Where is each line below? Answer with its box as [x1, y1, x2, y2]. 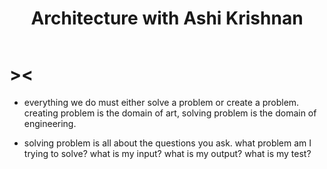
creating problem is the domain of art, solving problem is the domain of [23, 107, 317, 119]
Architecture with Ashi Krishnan [30, 7, 304, 30]
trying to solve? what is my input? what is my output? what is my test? [23, 147, 312, 159]
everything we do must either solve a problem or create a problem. [23, 96, 300, 108]
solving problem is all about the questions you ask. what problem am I [23, 137, 312, 149]
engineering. [23, 117, 77, 129]
